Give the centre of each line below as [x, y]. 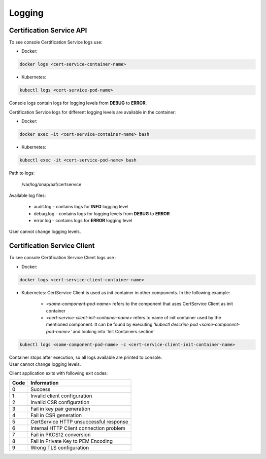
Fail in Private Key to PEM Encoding [71, 441]
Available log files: [28, 195]
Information [45, 382]
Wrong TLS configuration [60, 448]
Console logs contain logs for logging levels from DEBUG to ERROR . [78, 103]
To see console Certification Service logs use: [56, 42]
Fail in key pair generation [60, 409]
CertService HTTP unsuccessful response [79, 421]
